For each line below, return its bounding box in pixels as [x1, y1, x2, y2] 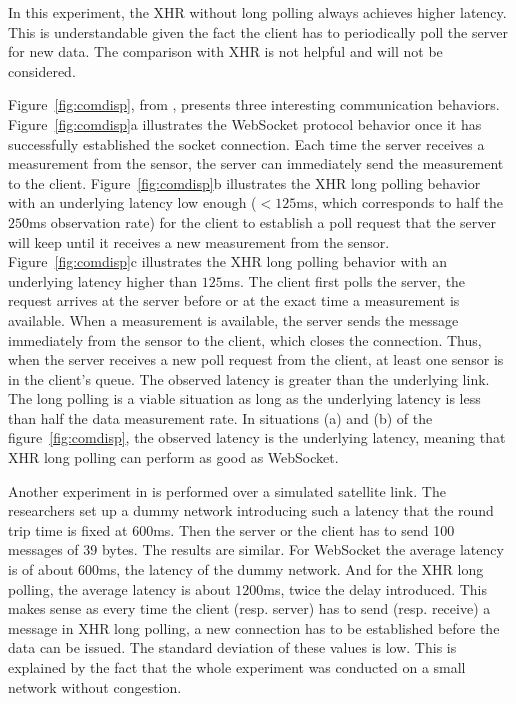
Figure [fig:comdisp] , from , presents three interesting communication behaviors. [8, 94, 500, 115]
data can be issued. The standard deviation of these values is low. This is [8, 637, 457, 658]
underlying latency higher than [8, 270, 198, 291]
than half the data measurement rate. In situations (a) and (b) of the [8, 407, 433, 428]
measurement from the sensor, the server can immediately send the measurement [8, 153, 504, 174]
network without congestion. [8, 676, 182, 697]
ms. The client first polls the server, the [222, 270, 466, 291]
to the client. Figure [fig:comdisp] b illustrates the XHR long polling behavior [8, 172, 481, 193]
